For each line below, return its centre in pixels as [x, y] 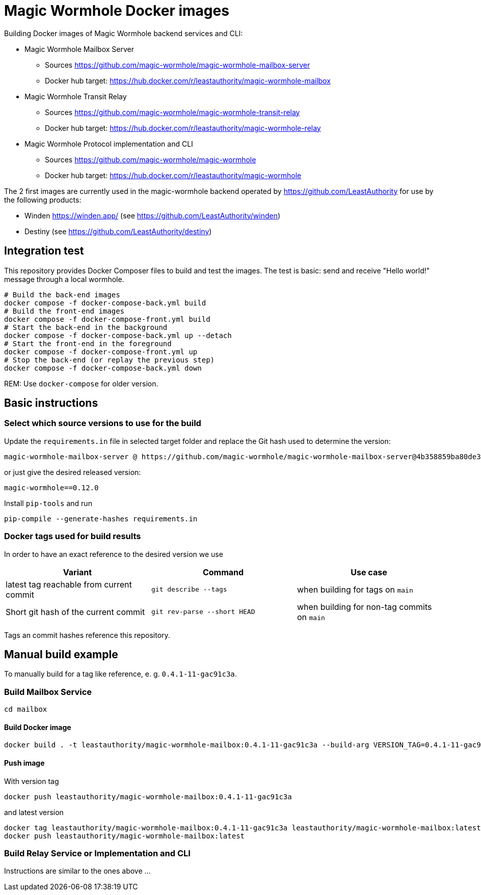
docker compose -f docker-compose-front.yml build [107, 319]
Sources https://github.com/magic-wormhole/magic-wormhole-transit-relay [172, 112]
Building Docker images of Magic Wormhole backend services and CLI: [124, 33]
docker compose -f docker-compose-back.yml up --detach [118, 335]
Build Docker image [38, 727]
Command [223, 572]
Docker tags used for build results [73, 536]
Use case [369, 572]
